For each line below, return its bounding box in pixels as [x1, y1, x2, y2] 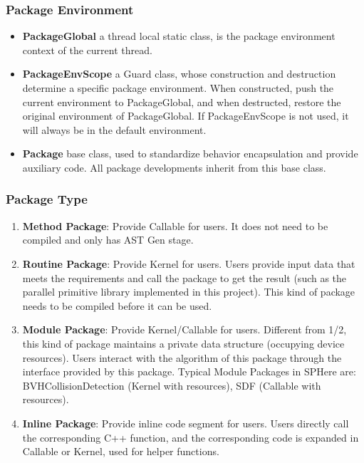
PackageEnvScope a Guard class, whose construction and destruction [22, 66, 336, 81]
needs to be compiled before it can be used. [22, 298, 212, 313]
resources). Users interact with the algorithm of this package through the [22, 350, 342, 365]
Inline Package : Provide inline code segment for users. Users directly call [22, 415, 349, 430]
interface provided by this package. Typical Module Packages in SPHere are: [22, 364, 356, 379]
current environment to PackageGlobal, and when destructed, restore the [22, 94, 341, 109]
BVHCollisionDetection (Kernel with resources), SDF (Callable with [22, 378, 321, 392]
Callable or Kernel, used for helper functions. [22, 444, 219, 459]
